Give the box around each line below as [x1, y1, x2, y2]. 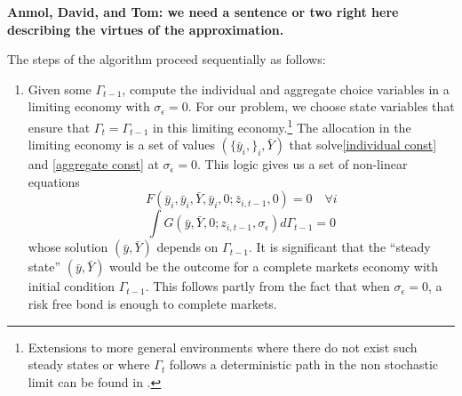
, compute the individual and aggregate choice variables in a [122, 79, 450, 98]
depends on [156, 238, 219, 256]
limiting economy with [28, 97, 150, 116]
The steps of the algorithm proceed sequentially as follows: [7, 50, 326, 69]
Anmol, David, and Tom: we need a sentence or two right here [7, 3, 399, 20]
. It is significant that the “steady [248, 238, 431, 256]
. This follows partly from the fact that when [145, 277, 390, 295]
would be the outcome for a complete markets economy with [109, 257, 439, 276]
